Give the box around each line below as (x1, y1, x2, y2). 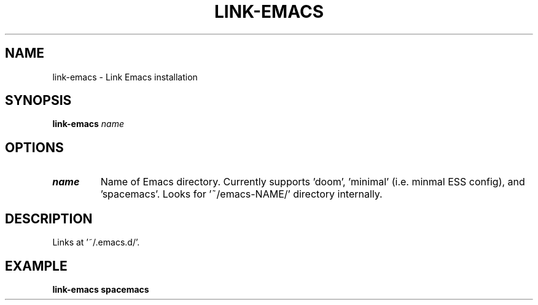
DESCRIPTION (5, 210, 93, 226)
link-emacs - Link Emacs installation (52, 71, 198, 82)
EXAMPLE (5, 258, 68, 274)
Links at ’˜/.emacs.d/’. (52, 237, 140, 248)
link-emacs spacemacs (52, 284, 149, 295)
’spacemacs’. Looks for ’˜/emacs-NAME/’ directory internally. (100, 188, 383, 201)
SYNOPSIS (5, 93, 72, 109)
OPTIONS (5, 139, 64, 155)
